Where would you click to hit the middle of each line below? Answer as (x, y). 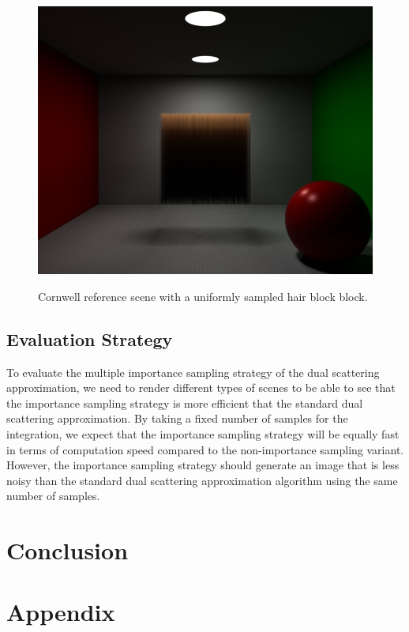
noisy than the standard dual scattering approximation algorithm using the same (202, 480)
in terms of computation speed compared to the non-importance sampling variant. (205, 449)
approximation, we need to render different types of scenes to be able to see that (201, 387)
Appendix (61, 612)
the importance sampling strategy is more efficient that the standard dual (185, 403)
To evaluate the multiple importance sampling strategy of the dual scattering (193, 372)
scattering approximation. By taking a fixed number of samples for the (177, 418)
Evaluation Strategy (90, 339)
